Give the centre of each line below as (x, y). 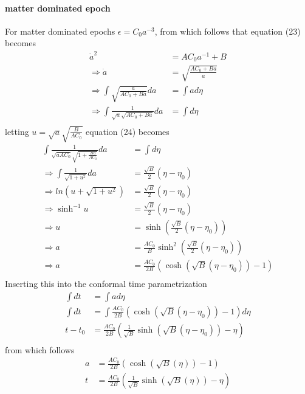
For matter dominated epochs (60, 31)
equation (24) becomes (128, 131)
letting (17, 131)
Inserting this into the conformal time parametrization (106, 284)
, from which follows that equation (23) (228, 31)
